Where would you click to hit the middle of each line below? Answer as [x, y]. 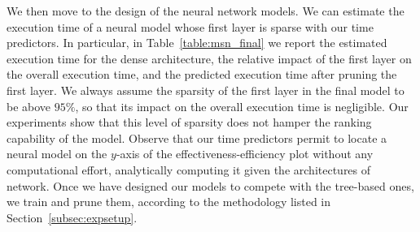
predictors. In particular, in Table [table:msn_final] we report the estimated [197, 43]
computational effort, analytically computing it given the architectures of [189, 169]
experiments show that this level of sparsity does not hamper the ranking [189, 122]
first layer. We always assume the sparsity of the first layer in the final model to [206, 90]
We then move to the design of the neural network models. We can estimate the [206, 11]
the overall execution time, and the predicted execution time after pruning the [202, 74]
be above [29, 106]
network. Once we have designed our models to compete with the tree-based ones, [210, 185]
